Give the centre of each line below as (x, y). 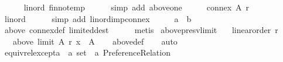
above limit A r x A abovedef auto (95, 41)
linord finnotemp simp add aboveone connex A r (137, 7)
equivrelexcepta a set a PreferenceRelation (87, 52)
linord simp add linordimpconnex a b (98, 18)
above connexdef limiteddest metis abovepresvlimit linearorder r (141, 30)
